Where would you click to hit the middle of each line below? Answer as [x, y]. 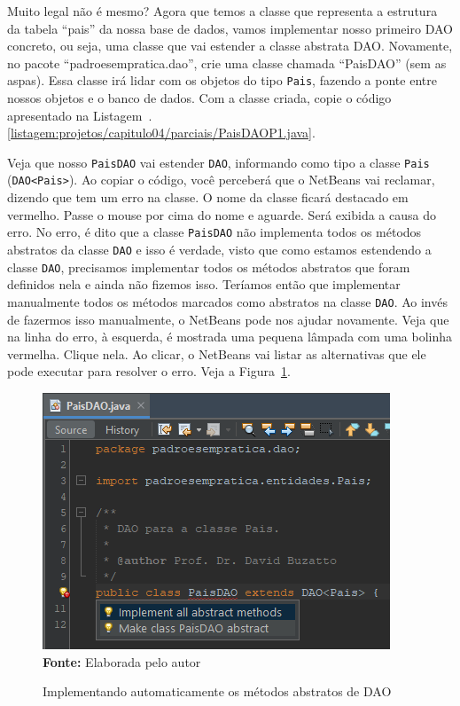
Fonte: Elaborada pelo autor [122, 661]
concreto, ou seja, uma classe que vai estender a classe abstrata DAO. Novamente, [230, 46]
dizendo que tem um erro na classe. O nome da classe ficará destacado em [208, 197]
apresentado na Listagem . [80, 115]
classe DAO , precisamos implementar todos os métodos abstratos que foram [209, 267]
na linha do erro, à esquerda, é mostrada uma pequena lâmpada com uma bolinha [230, 337]
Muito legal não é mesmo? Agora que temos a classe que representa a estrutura [222, 11]
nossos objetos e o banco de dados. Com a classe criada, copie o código [199, 98]
